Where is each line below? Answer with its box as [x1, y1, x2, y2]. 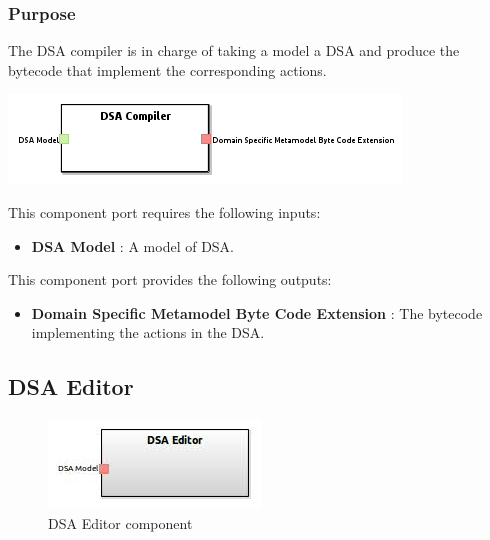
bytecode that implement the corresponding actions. [8, 59, 327, 80]
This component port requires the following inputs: [8, 202, 321, 222]
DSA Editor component [48, 512, 193, 533]
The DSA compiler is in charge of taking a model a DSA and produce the [8, 40, 460, 61]
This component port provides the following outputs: [8, 269, 332, 290]
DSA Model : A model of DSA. [31, 235, 235, 256]
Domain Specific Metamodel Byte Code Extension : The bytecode [31, 302, 483, 323]
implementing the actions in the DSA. [31, 322, 265, 343]
